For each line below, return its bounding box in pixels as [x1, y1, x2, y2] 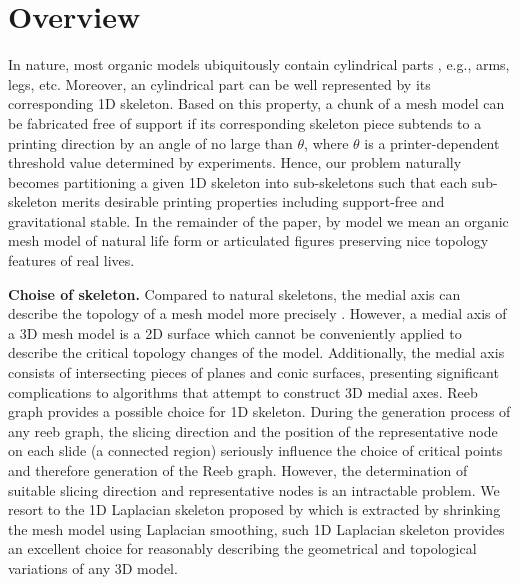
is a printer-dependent [364, 132, 500, 153]
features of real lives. [8, 250, 135, 271]
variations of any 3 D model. [8, 557, 178, 578]
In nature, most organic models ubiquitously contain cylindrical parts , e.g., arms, [8, 54, 510, 75]
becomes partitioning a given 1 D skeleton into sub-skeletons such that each [8, 171, 468, 192]
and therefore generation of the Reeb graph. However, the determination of [8, 460, 468, 480]
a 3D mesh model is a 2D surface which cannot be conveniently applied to [8, 322, 462, 343]
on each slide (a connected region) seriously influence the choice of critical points [8, 440, 503, 461]
